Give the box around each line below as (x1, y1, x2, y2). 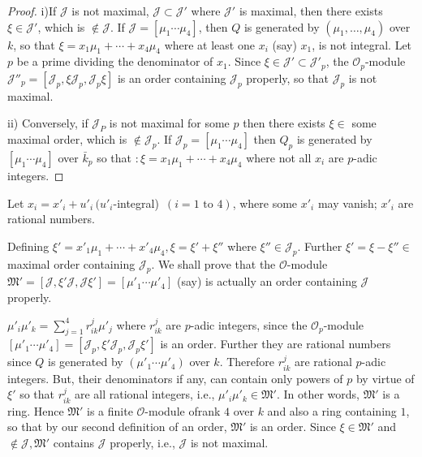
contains (53, 434, 95, 451)
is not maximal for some (109, 114, 230, 131)
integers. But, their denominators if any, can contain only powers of (7, 369, 343, 386)
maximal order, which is (7, 131, 127, 148)
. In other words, (276, 386, 360, 403)
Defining (7, 237, 50, 254)
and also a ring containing (267, 402, 397, 419)
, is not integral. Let (312, 36, 412, 53)
